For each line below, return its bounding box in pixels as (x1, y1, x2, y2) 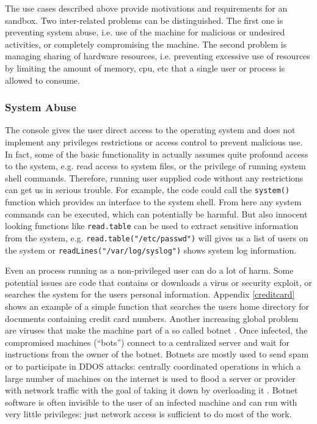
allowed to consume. (5, 73, 80, 86)
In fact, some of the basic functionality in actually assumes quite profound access (5, 147, 308, 160)
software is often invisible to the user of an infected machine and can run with (5, 395, 297, 408)
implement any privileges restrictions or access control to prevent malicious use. (5, 135, 303, 148)
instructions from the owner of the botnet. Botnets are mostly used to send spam (5, 348, 309, 360)
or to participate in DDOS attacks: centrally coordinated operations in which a (5, 359, 301, 372)
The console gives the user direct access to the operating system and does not (5, 123, 296, 136)
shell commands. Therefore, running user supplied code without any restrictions (5, 171, 304, 184)
